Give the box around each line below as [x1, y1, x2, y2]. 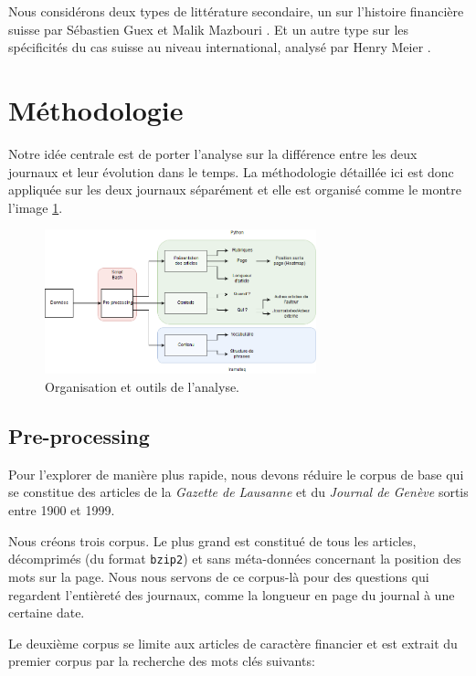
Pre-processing [8, 422, 150, 450]
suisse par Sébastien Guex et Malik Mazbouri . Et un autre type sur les [8, 19, 409, 38]
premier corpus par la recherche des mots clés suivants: [8, 651, 315, 671]
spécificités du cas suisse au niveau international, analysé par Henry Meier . [8, 37, 431, 57]
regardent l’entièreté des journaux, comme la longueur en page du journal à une [8, 585, 455, 604]
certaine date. [8, 603, 85, 622]
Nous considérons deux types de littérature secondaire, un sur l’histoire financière [8, 2, 464, 20]
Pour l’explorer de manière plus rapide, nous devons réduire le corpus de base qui [8, 464, 464, 483]
